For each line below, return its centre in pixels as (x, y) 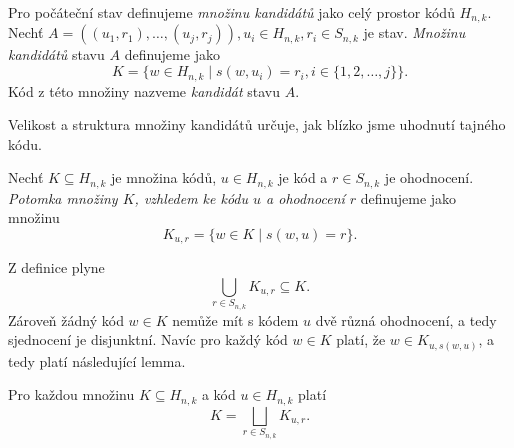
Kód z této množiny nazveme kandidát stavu (144, 90)
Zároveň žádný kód (66, 319)
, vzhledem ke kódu (191, 197)
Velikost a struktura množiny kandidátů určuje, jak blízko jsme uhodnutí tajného (257, 124)
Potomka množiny (63, 197)
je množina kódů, (164, 177)
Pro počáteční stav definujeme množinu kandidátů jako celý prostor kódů (231, 12)
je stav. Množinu (414, 32)
